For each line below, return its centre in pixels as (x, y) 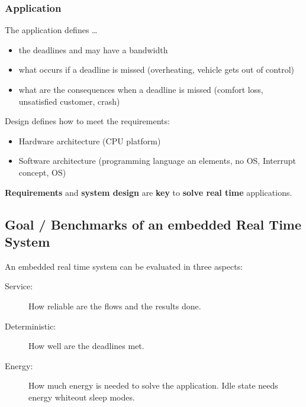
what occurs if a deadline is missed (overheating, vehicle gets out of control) (156, 70)
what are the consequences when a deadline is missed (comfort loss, (141, 89)
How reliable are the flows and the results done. (115, 306)
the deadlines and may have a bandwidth (93, 49)
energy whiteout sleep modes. (82, 397)
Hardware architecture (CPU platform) (90, 140)
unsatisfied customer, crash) (69, 101)
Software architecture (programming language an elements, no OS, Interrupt (157, 161)
